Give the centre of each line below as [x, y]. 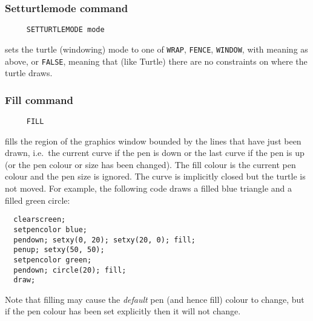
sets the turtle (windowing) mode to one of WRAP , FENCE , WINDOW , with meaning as [156, 49]
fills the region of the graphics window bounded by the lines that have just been [153, 141]
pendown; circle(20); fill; [70, 270]
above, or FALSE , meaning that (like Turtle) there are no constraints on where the [156, 61]
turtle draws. [29, 73]
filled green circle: [38, 200]
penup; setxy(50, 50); [59, 250]
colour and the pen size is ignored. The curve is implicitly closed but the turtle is [155, 176]
